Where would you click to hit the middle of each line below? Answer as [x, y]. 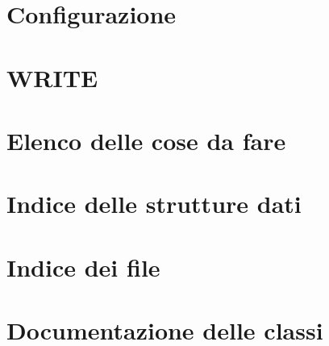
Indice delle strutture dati [154, 204]
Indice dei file [83, 267]
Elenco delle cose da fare [146, 140]
